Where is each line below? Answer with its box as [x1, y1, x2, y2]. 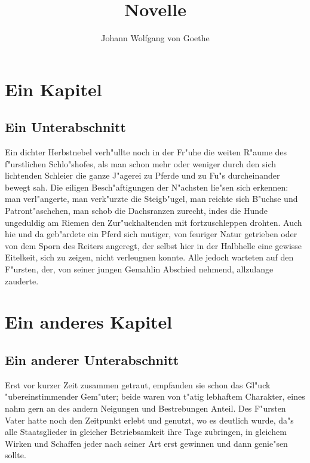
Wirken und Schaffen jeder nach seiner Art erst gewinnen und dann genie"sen [5, 437, 288, 449]
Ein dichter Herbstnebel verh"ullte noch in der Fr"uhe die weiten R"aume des [5, 146, 287, 158]
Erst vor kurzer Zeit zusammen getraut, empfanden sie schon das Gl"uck [5, 378, 271, 391]
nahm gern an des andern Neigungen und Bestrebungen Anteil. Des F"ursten [5, 402, 286, 414]
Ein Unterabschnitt [5, 118, 126, 136]
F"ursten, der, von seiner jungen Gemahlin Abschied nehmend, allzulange [5, 263, 274, 275]
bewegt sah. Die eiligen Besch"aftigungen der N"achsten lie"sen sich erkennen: [5, 180, 288, 193]
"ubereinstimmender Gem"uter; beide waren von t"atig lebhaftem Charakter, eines [5, 390, 305, 403]
